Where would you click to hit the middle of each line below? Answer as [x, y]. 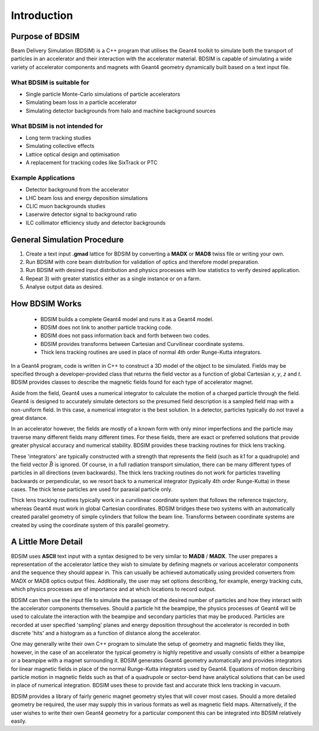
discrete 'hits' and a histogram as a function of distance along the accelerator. [106, 633]
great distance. [29, 418]
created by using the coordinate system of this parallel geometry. [90, 525]
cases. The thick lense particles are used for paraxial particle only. [92, 489]
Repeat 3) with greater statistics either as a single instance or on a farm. [113, 279]
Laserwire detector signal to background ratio [81, 214]
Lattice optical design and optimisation [73, 154]
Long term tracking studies [58, 138]
